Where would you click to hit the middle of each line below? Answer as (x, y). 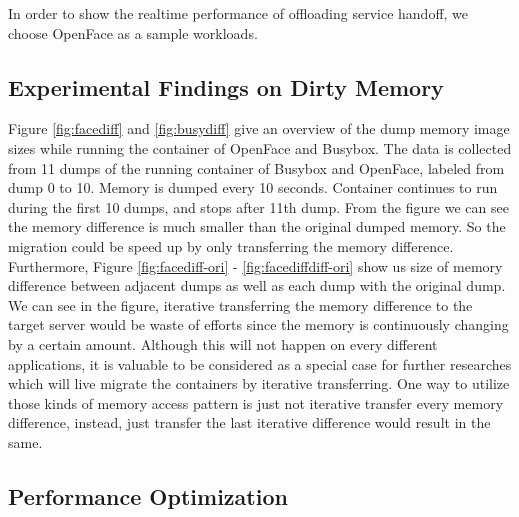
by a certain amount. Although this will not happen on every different (223, 343)
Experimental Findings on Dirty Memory (226, 86)
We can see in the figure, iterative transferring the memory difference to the (240, 304)
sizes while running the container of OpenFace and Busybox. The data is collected (260, 147)
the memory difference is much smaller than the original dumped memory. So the (257, 226)
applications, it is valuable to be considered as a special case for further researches (260, 363)
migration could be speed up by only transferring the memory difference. (231, 245)
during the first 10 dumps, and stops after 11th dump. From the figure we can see (258, 206)
